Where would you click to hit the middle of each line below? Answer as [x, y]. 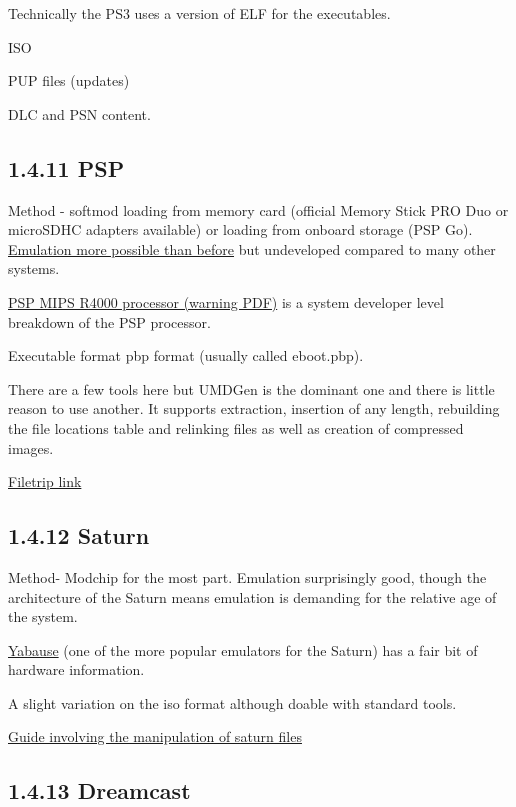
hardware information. [76, 669]
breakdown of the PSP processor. [109, 321]
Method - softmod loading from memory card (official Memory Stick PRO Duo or [258, 209]
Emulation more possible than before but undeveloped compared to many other [252, 248]
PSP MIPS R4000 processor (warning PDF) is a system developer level [226, 301]
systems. [34, 268]
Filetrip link [45, 481]
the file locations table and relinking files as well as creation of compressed [236, 427]
